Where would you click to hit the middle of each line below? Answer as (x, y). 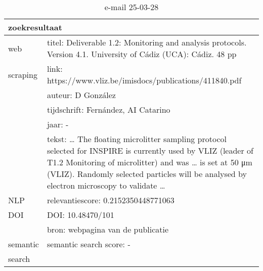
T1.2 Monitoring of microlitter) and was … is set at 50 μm (149, 162)
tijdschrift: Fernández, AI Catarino (108, 109)
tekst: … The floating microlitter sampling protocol (137, 139)
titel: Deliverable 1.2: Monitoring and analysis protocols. (147, 42)
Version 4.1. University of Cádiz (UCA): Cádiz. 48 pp (142, 54)
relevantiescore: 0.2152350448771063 (111, 200)
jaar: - (58, 124)
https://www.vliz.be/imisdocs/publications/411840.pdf (144, 80)
